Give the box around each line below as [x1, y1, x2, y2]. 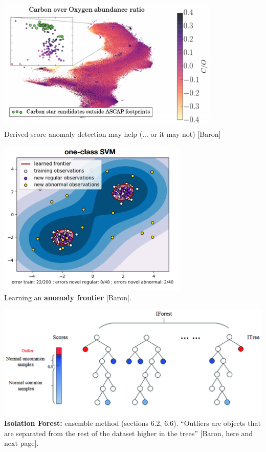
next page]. [4, 438, 39, 448]
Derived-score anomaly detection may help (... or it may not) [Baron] [4, 128, 221, 139]
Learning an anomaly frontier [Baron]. [4, 292, 131, 302]
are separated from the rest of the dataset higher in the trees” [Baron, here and [4, 427, 253, 438]
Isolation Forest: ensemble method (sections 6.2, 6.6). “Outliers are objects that [4, 418, 261, 428]
